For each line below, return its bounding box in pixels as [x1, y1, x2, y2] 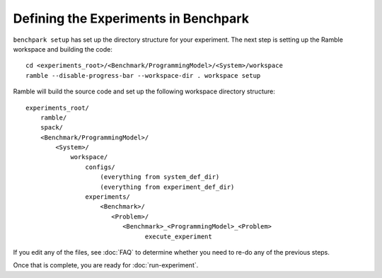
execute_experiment [144, 232, 212, 241]
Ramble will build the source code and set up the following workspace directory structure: [13, 87, 275, 95]
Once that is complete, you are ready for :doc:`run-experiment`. [13, 261, 199, 270]
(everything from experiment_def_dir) [100, 183, 235, 191]
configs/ [85, 163, 116, 171]
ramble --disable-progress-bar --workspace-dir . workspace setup [25, 71, 261, 79]
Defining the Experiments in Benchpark [13, 11, 249, 26]
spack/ [40, 124, 64, 132]
